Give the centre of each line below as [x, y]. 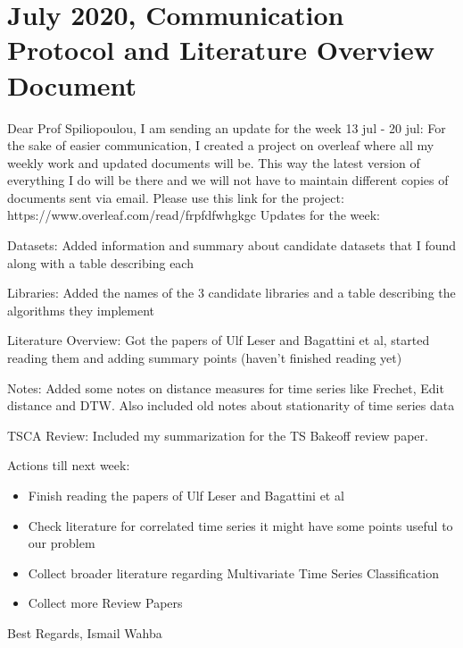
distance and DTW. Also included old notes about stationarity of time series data [231, 405]
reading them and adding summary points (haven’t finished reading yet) [205, 358]
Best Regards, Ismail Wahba [85, 632]
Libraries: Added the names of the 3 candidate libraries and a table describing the [231, 293]
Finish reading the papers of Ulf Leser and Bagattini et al [186, 495]
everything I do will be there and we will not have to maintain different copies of [228, 180]
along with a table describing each [100, 262]
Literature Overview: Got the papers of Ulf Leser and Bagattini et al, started [219, 340]
